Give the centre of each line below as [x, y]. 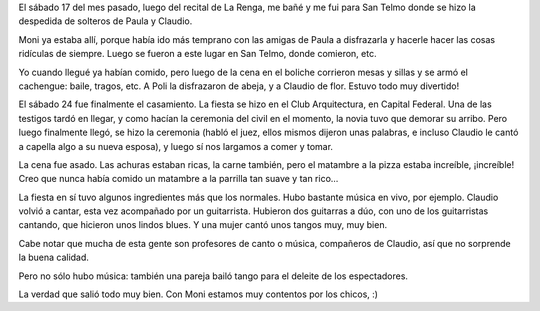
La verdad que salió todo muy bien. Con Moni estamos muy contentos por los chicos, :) [198, 294]
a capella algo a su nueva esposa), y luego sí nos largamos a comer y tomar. [176, 146]
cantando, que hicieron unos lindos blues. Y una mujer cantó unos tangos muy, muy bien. [203, 225]
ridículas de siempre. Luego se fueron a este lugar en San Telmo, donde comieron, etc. [197, 54]
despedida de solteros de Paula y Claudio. [105, 21]
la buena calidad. [54, 257]
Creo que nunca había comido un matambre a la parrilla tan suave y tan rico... [178, 179]
